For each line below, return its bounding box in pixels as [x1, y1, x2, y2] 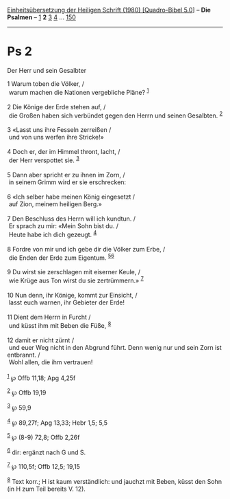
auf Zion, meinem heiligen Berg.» [8, 199, 103, 208]
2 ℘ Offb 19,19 [7, 388, 47, 397]
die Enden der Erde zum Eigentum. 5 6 [8, 252, 114, 262]
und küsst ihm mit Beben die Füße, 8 [8, 320, 112, 329]
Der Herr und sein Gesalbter [7, 66, 87, 74]
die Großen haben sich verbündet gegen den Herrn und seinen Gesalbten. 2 [8, 110, 223, 120]
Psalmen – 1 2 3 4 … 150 [7, 13, 77, 21]
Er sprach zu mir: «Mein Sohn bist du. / [8, 221, 118, 230]
